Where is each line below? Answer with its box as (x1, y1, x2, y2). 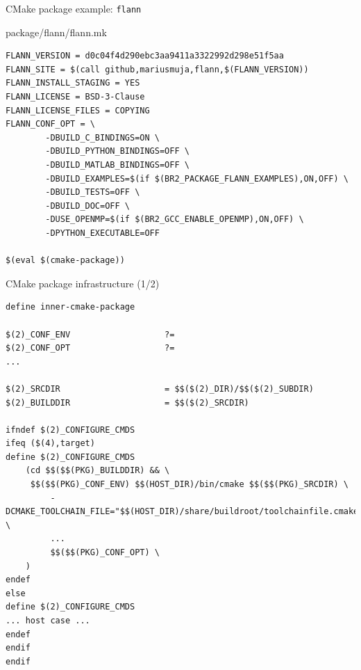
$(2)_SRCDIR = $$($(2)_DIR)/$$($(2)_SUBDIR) (6, 383, 314, 394)
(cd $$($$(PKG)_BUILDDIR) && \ (25, 465, 170, 476)
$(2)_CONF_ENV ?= (6, 329, 175, 340)
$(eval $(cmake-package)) (6, 255, 125, 266)
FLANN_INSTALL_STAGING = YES (6, 78, 140, 88)
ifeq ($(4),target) (6, 438, 95, 449)
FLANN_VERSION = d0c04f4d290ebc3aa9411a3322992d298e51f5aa (6, 51, 284, 61)
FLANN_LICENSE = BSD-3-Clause (6, 92, 145, 102)
